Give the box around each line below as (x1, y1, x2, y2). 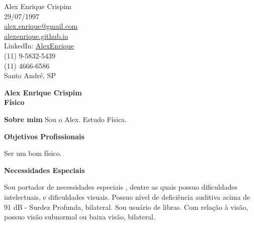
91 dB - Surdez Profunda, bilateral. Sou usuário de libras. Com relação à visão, (4, 201, 248, 212)
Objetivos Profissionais (4, 131, 84, 141)
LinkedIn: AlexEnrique (4, 40, 74, 51)
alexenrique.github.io (4, 30, 68, 41)
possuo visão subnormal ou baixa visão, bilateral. (4, 211, 155, 222)
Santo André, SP (4, 70, 56, 81)
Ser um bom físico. (4, 148, 62, 158)
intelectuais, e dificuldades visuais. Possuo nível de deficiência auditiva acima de (4, 191, 250, 202)
